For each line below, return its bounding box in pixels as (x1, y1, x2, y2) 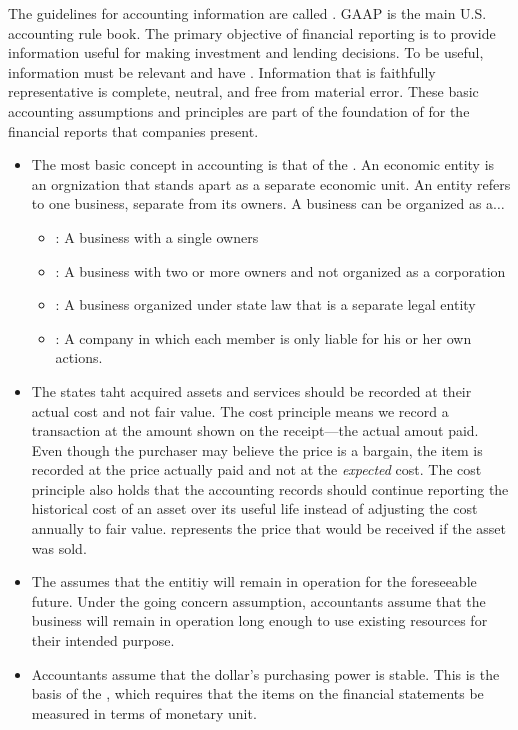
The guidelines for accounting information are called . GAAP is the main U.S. (8, 3, 487, 23)
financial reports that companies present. (8, 120, 259, 141)
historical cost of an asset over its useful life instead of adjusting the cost (31, 498, 478, 519)
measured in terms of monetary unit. (31, 702, 257, 723)
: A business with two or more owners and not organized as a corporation (55, 260, 506, 281)
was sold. (31, 537, 87, 558)
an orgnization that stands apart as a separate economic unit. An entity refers (31, 173, 511, 194)
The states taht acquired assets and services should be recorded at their (31, 380, 472, 401)
